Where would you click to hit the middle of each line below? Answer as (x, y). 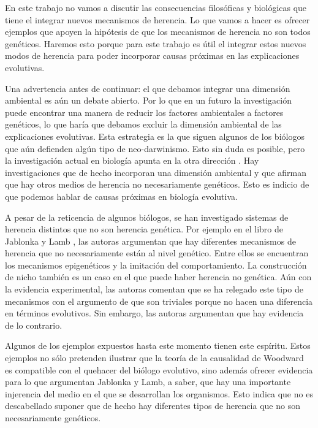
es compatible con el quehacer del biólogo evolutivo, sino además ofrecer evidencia (159, 369)
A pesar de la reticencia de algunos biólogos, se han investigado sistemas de (147, 217)
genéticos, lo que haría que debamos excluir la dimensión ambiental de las (143, 124)
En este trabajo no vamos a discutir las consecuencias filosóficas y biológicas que (156, 7)
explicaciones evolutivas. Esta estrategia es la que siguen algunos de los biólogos (155, 136)
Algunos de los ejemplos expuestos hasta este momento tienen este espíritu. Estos (158, 346)
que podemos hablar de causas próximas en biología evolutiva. (121, 196)
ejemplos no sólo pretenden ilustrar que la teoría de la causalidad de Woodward (154, 358)
